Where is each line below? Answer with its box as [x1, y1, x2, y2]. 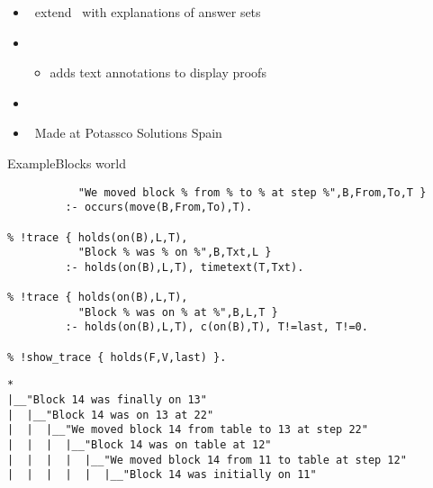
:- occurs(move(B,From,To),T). [65, 201, 253, 214]
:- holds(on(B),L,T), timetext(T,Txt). [65, 260, 304, 274]
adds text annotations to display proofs [50, 63, 266, 82]
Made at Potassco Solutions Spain [34, 123, 222, 142]
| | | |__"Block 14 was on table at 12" [7, 438, 272, 452]
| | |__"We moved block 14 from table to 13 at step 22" [7, 423, 368, 437]
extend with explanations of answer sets [34, 3, 261, 21]
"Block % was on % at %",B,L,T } [77, 305, 278, 319]
